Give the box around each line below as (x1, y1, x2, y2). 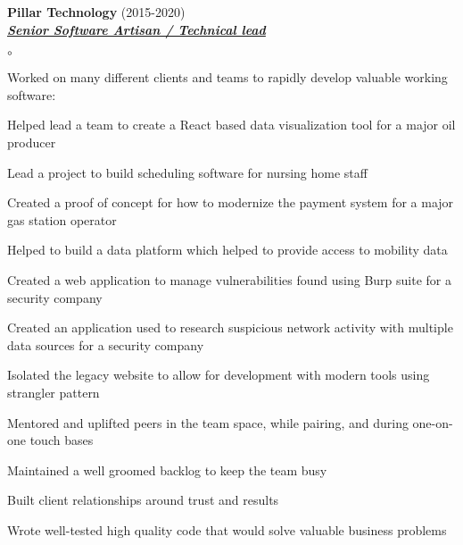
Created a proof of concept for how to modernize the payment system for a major (7, 193, 454, 212)
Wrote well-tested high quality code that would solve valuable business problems (7, 520, 447, 539)
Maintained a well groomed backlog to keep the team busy (7, 460, 327, 479)
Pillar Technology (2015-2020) (7, 3, 186, 21)
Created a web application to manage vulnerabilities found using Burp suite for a (7, 270, 452, 289)
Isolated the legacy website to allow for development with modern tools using (7, 365, 430, 384)
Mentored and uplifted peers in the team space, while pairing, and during (7, 413, 409, 432)
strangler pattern (7, 382, 100, 401)
